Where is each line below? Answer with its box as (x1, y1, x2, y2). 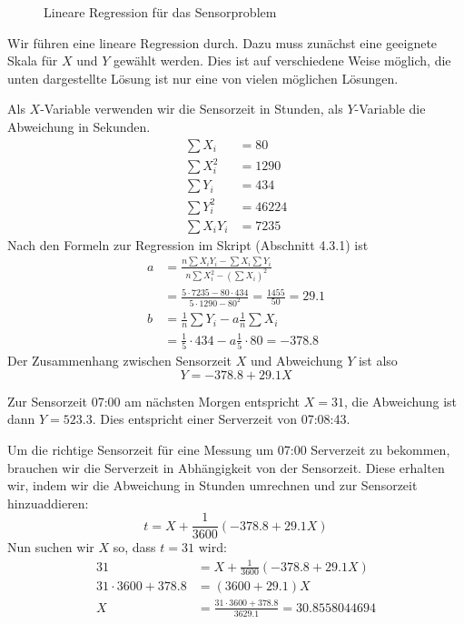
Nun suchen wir (7, 538, 94, 557)
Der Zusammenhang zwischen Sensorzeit (7, 351, 232, 370)
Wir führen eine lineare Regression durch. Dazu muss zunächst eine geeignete (7, 33, 438, 52)
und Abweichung (250, 351, 343, 370)
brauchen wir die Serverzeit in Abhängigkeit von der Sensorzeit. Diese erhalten (7, 458, 445, 477)
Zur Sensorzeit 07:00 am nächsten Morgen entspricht (7, 391, 300, 410)
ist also (358, 351, 398, 370)
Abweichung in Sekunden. (7, 116, 151, 136)
